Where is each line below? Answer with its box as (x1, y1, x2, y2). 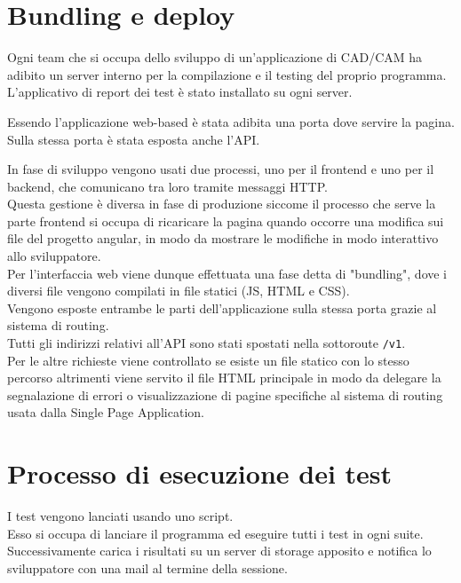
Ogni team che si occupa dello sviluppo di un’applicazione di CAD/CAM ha (7, 48, 423, 67)
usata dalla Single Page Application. (7, 403, 204, 421)
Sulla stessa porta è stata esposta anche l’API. (7, 130, 260, 148)
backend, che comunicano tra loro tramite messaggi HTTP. (7, 177, 328, 195)
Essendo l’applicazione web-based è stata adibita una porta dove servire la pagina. (7, 112, 455, 130)
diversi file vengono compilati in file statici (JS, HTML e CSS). (7, 281, 350, 300)
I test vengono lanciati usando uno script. (7, 507, 234, 525)
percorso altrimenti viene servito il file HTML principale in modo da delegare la (7, 368, 441, 387)
